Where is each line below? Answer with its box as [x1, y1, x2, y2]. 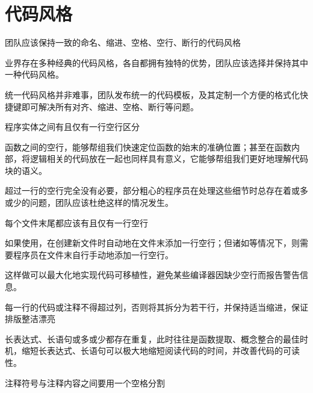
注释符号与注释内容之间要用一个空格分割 [5, 376, 165, 389]
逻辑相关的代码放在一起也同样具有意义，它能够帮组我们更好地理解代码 [29, 152, 308, 165]
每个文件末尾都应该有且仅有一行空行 [5, 216, 148, 229]
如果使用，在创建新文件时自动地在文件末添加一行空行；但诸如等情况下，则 [5, 237, 300, 249]
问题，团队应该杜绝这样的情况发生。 [29, 196, 173, 209]
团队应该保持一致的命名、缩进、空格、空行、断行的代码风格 [5, 36, 241, 49]
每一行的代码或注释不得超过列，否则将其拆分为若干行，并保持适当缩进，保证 [5, 300, 308, 313]
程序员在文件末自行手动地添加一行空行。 [13, 248, 173, 261]
